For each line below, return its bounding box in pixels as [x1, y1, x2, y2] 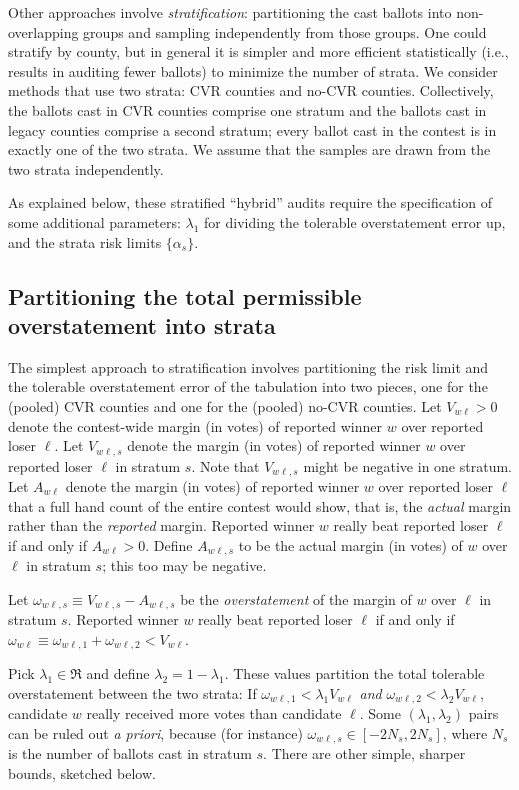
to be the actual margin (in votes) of [238, 534, 463, 555]
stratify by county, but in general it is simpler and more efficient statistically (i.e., [8, 41, 509, 62]
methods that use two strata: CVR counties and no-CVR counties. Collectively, [8, 80, 494, 101]
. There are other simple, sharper [263, 743, 466, 764]
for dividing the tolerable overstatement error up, [204, 211, 506, 232]
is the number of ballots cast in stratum [8, 743, 252, 764]
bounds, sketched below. [8, 763, 156, 784]
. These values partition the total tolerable [224, 663, 485, 684]
